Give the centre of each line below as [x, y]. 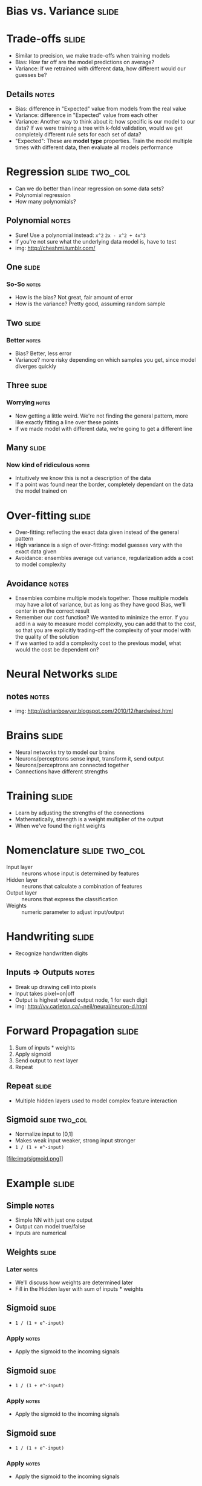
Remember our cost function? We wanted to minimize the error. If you [102, 618]
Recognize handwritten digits [51, 953]
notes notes [28, 696]
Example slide [41, 1183]
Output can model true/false [50, 1227]
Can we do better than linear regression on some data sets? [90, 188]
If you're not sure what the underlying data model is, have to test [96, 241]
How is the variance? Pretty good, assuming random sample [90, 304]
